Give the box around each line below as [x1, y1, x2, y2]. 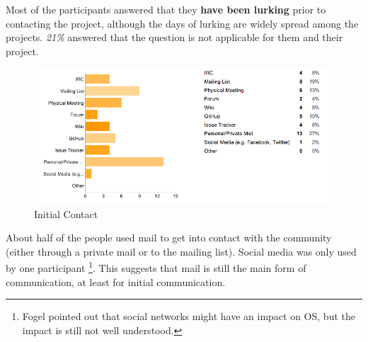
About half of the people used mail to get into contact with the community [6, 230, 332, 245]
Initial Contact [34, 206, 98, 221]
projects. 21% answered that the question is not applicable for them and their [6, 30, 343, 45]
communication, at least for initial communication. [6, 274, 226, 289]
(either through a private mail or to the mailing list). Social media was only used [6, 244, 357, 258]
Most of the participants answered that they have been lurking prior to [6, 2, 326, 16]
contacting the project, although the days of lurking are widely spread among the [6, 16, 359, 30]
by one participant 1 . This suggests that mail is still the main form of [6, 258, 306, 275]
